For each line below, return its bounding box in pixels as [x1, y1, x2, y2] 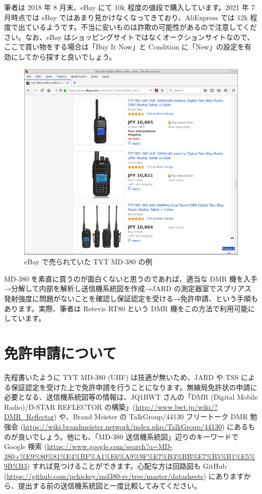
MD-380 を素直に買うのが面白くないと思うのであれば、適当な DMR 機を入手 [4, 273, 257, 284]
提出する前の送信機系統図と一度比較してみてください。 [18, 480, 202, 491]
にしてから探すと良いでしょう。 [11, 51, 116, 62]
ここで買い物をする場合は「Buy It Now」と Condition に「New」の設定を [4, 41, 244, 52]
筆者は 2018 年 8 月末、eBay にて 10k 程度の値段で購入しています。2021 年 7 [4, 2, 255, 12]
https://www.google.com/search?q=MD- [47, 441, 173, 452]
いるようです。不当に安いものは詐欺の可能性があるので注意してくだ [32, 22, 257, 32]
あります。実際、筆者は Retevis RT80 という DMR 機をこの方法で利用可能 [4, 303, 248, 313]
